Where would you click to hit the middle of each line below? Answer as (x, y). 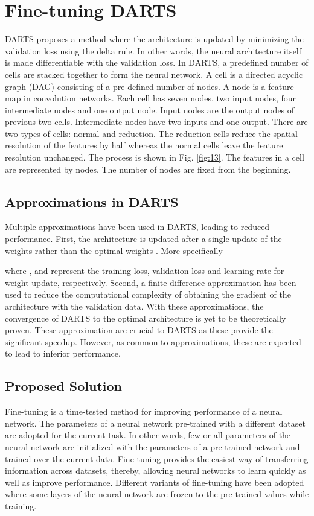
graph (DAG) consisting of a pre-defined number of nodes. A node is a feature (149, 86)
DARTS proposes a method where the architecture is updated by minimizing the (154, 39)
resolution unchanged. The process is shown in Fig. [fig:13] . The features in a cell (155, 157)
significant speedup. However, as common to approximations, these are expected (153, 341)
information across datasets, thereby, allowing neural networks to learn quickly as (155, 470)
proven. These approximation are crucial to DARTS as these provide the (139, 330)
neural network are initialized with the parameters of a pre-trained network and (152, 446)
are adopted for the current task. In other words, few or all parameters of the (148, 435)
